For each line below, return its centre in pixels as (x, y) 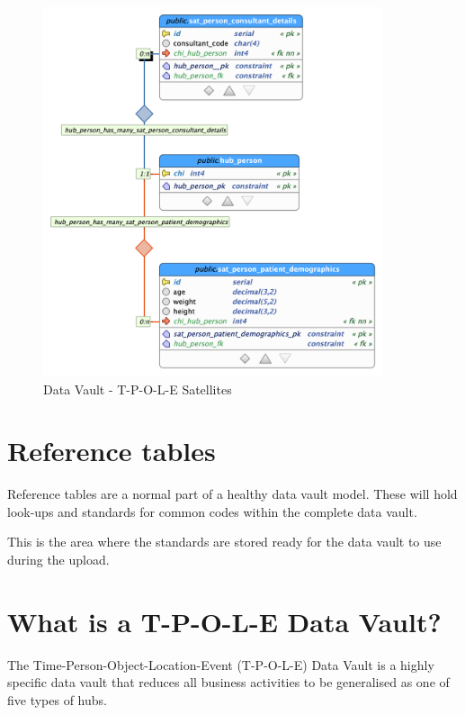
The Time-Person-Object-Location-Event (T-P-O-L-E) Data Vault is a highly (221, 664)
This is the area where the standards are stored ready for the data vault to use (224, 542)
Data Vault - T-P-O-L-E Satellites (138, 389)
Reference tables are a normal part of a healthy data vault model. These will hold (232, 494)
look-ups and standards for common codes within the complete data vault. (212, 511)
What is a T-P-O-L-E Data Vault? (224, 621)
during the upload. (58, 560)
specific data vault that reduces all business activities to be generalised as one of (228, 682)
